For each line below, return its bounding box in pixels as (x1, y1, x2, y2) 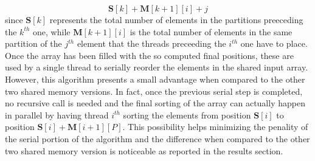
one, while (33, 25, 71, 38)
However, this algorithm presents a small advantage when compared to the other (5, 72, 305, 85)
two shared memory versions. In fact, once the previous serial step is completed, (5, 84, 303, 97)
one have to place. (240, 37, 308, 50)
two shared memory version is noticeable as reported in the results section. (5, 144, 283, 157)
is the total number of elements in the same (130, 25, 292, 38)
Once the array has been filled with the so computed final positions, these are (5, 49, 294, 61)
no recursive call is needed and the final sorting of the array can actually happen (5, 97, 305, 109)
